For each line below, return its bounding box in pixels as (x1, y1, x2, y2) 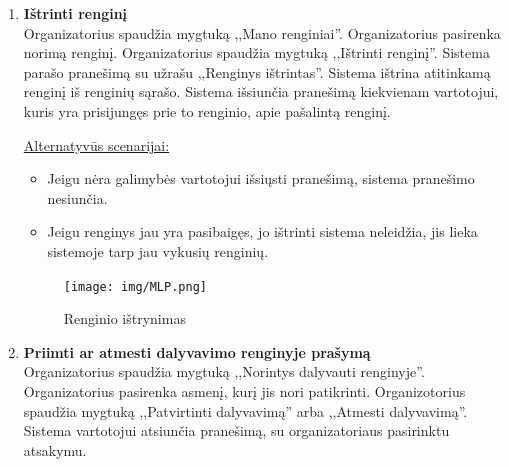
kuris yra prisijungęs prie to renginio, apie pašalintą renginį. (23, 100, 391, 121)
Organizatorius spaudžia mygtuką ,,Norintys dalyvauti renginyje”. (23, 361, 425, 382)
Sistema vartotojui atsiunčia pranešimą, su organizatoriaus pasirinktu (23, 420, 450, 441)
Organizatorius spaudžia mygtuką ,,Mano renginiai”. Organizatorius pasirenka (23, 22, 501, 43)
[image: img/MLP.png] (63, 279, 207, 294)
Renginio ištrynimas (63, 308, 186, 329)
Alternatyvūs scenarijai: (23, 134, 170, 155)
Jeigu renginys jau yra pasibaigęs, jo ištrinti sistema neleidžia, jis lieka (47, 221, 478, 242)
